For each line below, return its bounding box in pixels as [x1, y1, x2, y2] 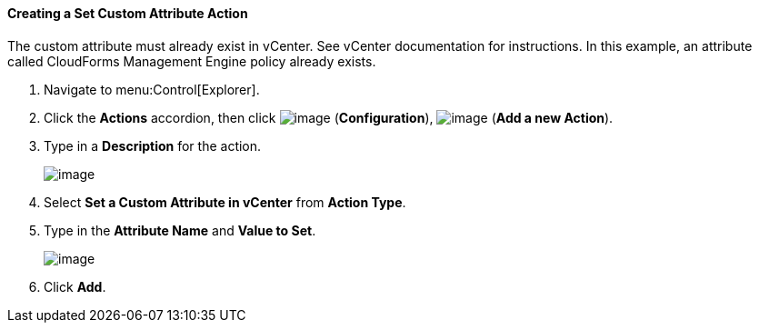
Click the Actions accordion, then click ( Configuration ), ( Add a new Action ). [44, 109, 614, 125]
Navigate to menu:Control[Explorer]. [44, 81, 260, 97]
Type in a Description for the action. [44, 137, 262, 154]
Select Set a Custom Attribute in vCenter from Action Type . [44, 194, 406, 210]
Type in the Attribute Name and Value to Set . [44, 222, 316, 238]
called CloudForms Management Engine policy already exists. [7, 53, 376, 69]
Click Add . [44, 278, 106, 295]
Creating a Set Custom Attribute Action [7, 5, 248, 21]
